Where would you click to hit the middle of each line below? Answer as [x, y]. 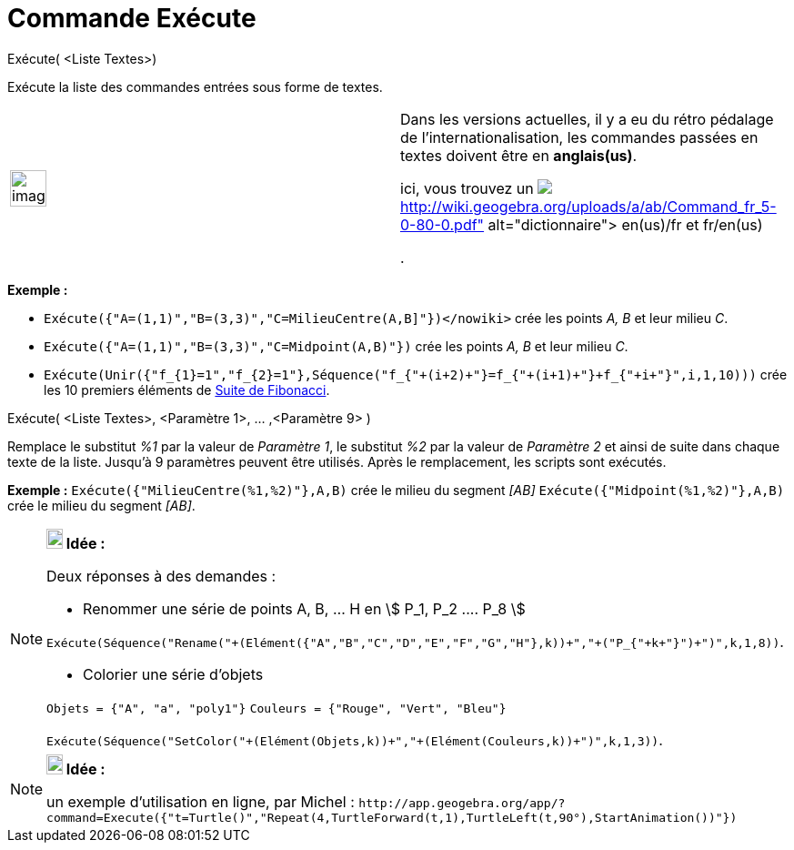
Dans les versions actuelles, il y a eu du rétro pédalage [587, 119]
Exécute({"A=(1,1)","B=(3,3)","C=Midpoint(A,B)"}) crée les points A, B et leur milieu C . [336, 346]
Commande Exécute [132, 18]
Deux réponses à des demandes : [161, 576]
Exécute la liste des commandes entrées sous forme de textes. [195, 86]
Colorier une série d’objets [173, 674]
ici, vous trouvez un [467, 188]
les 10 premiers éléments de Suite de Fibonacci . [187, 390]
